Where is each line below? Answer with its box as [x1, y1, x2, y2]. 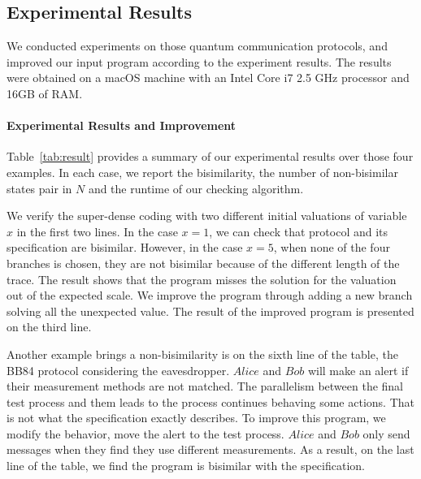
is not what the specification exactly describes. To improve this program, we [7, 409, 386, 426]
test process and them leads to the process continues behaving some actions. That [7, 393, 414, 410]
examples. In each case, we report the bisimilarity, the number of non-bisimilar [7, 163, 398, 180]
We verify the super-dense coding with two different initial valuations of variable [7, 207, 407, 224]
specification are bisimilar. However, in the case [7, 239, 243, 256]
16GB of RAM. [7, 84, 83, 101]
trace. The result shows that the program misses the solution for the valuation [7, 270, 397, 287]
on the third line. [7, 318, 92, 335]
